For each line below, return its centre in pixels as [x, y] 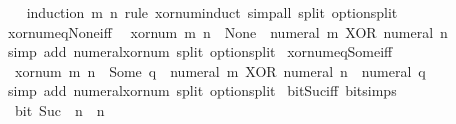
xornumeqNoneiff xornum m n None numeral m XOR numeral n [227, 31]
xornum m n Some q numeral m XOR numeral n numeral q [220, 70]
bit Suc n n [59, 109]
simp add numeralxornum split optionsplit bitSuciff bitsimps [202, 90]
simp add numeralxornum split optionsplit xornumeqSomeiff [200, 51]
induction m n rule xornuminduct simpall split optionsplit [212, 12]
